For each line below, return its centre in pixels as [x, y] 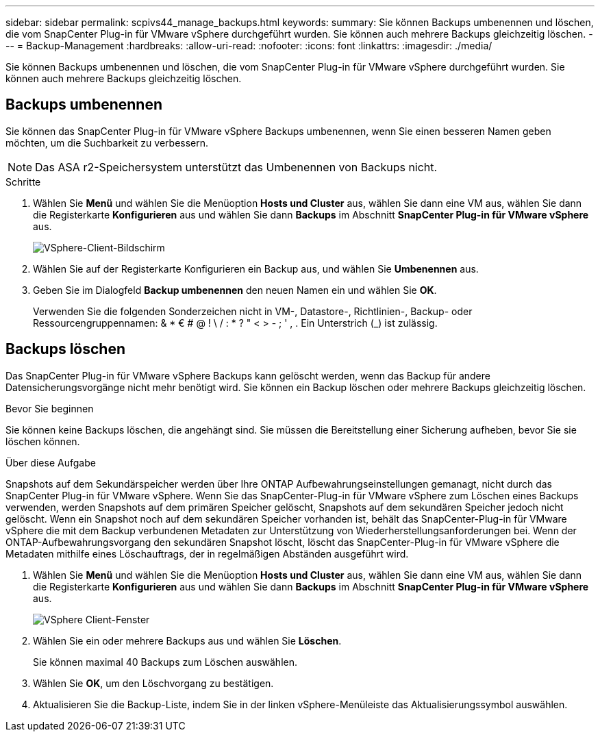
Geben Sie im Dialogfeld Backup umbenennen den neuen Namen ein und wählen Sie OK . [235, 290]
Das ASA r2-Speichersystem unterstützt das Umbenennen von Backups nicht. [236, 167]
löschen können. [43, 441]
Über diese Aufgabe [51, 462]
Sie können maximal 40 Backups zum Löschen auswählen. [165, 662]
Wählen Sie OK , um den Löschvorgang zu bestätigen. [153, 683]
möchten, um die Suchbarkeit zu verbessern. [107, 142]
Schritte [23, 182]
